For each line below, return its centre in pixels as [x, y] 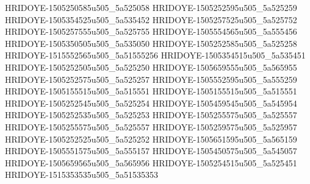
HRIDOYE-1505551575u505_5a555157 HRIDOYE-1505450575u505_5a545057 [151, 151]
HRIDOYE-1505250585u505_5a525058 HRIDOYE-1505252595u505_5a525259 [151, 7]
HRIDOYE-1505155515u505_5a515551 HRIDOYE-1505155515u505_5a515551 [151, 91]
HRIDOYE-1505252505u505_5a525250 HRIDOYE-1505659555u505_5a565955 [151, 67]
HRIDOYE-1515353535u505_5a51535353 [82, 175]
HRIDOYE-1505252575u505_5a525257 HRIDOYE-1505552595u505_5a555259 [151, 79]
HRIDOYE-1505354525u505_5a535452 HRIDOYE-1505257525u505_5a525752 [151, 19]
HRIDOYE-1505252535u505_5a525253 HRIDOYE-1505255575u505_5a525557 [151, 115]
